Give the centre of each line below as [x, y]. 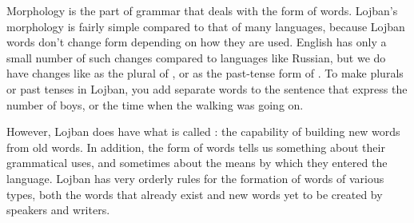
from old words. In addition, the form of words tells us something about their [196, 147]
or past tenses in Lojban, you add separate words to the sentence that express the [207, 88]
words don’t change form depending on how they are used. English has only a [197, 42]
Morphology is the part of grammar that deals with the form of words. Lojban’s [202, 10]
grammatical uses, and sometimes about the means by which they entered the [197, 163]
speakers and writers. [58, 210]
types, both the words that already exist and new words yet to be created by [195, 194]
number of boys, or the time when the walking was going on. [155, 104]
